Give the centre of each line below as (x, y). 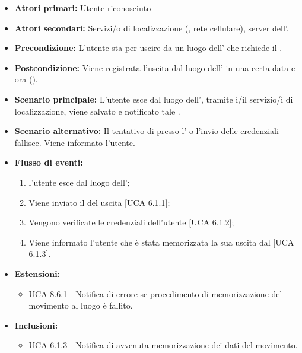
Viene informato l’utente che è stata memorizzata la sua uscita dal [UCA (161, 242)
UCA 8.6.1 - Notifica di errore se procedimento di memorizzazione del (155, 293)
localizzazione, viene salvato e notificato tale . (97, 111)
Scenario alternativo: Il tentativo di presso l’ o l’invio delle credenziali (147, 131)
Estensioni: (37, 273)
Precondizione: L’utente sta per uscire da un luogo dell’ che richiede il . (148, 48)
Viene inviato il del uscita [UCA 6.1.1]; (99, 202)
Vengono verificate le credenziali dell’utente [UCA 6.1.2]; (131, 222)
